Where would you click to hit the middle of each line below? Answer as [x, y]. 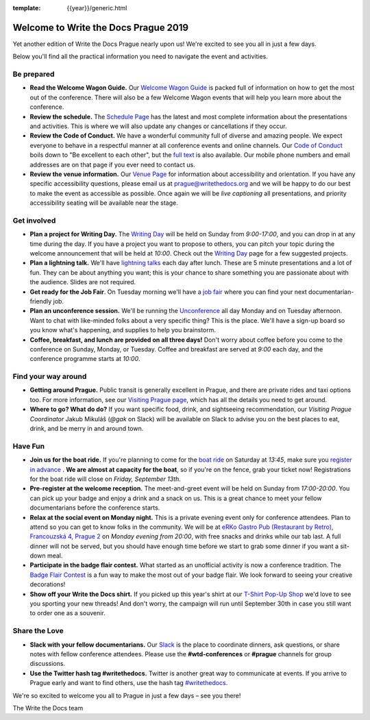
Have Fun [28, 446]
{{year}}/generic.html [97, 8]
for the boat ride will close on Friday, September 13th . [106, 479]
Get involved [34, 221]
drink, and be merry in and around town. [87, 429]
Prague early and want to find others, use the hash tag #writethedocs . [129, 683]
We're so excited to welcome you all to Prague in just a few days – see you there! [127, 695]
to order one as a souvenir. [67, 613]
